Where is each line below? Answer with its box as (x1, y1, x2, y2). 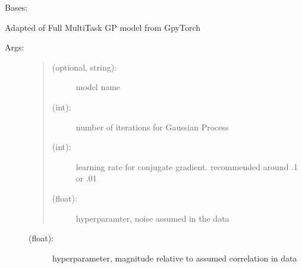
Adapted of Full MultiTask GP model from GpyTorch (5, 21, 201, 33)
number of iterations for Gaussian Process (75, 120, 229, 133)
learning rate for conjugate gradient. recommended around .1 (75, 160, 298, 173)
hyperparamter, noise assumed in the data (75, 212, 229, 224)
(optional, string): (52, 60, 117, 73)
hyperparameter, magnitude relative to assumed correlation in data (52, 251, 297, 264)
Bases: (5, 1, 28, 13)
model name (75, 81, 121, 93)
